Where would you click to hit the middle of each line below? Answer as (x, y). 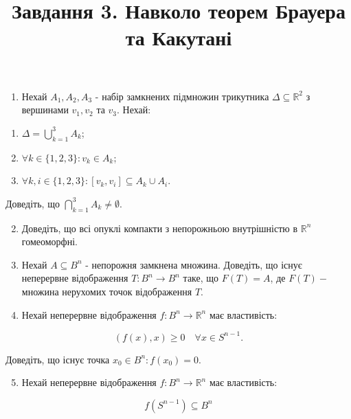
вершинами (45, 110)
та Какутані (179, 37)
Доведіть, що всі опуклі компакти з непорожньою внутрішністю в (160, 228)
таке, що (201, 278)
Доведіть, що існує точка (58, 359)
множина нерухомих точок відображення (107, 291)
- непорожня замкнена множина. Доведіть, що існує (194, 264)
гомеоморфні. (49, 241)
